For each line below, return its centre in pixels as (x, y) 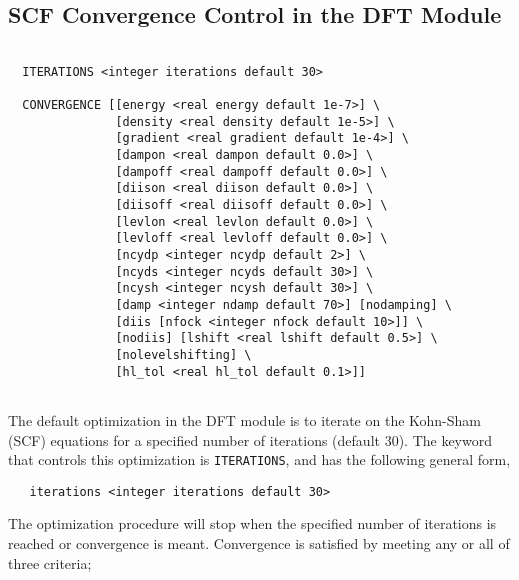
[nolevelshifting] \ (183, 355)
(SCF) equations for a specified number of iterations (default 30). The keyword (250, 439)
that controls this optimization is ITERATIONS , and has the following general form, (259, 459)
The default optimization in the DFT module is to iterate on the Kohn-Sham (245, 419)
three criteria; (50, 562)
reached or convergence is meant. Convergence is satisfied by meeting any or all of (259, 543)
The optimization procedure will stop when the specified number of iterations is (252, 523)
